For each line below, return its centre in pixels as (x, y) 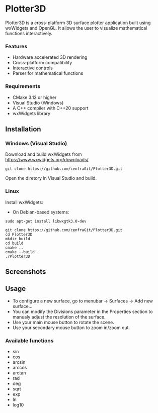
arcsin (19, 362)
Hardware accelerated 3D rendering (50, 57)
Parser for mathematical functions (48, 73)
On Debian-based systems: (41, 212)
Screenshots (26, 272)
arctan (19, 373)
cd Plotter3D (19, 234)
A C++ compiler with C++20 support (50, 108)
